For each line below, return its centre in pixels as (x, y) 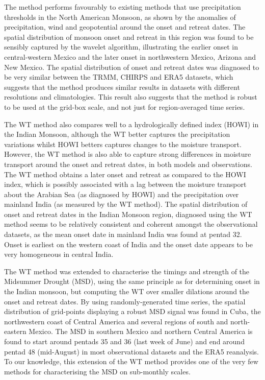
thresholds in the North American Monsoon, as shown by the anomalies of (120, 17)
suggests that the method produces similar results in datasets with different (122, 87)
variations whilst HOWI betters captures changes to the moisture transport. (123, 144)
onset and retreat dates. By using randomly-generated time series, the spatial (125, 301)
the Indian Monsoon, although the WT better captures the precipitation (117, 134)
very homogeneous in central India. (59, 254)
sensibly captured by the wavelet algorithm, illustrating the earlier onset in (121, 47)
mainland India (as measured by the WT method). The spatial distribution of (126, 204)
